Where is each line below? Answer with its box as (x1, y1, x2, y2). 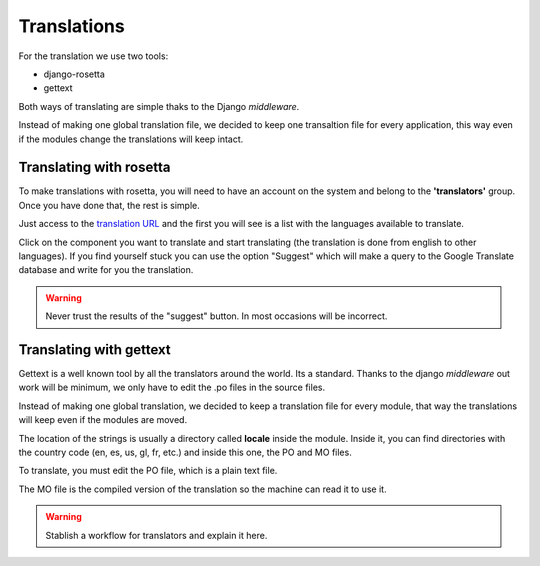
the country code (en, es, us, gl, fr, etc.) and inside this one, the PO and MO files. (18, 446, 352, 458)
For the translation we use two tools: (18, 50, 169, 62)
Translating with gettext (18, 341, 172, 358)
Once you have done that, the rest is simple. (18, 199, 200, 211)
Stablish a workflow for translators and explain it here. (45, 529, 268, 541)
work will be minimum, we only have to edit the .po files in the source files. (18, 381, 325, 394)
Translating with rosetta (18, 159, 171, 176)
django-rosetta (43, 68, 105, 80)
